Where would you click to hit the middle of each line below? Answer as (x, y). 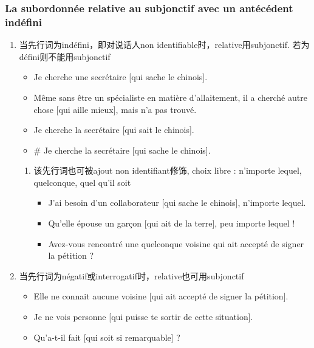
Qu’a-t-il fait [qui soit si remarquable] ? (107, 337)
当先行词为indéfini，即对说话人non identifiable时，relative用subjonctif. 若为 (164, 45)
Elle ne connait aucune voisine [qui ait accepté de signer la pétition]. (161, 296)
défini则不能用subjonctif (65, 56)
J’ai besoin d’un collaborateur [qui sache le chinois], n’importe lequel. (177, 203)
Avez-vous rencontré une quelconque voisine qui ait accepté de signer (176, 243)
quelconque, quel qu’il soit (82, 182)
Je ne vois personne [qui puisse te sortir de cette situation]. (143, 317)
